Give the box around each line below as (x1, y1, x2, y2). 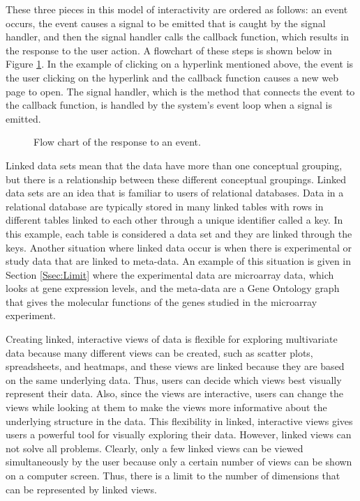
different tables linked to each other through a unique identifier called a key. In (6, 213, 343, 227)
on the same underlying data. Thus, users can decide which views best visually (6, 372, 342, 387)
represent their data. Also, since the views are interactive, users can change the (6, 386, 344, 401)
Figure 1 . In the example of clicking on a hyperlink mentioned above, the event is (6, 56, 354, 71)
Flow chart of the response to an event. (33, 134, 201, 149)
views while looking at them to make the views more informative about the (6, 400, 327, 415)
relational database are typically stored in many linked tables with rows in (6, 199, 324, 213)
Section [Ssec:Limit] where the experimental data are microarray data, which (6, 267, 334, 282)
